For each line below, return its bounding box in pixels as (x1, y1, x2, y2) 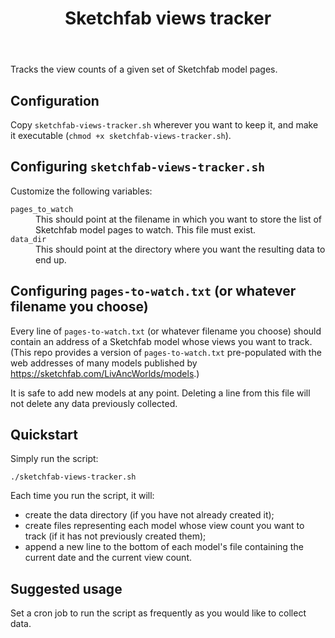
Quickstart (10, 427, 79, 444)
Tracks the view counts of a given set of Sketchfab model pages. (10, 63, 278, 76)
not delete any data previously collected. (10, 397, 178, 409)
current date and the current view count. (24, 552, 193, 564)
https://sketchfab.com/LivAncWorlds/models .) (10, 367, 200, 379)
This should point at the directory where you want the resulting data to (35, 243, 326, 255)
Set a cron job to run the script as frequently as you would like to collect (10, 607, 307, 619)
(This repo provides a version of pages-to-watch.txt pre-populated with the (10, 346, 322, 358)
